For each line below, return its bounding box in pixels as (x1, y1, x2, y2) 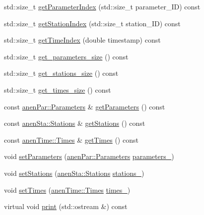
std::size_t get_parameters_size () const (4, 51, 129, 61)
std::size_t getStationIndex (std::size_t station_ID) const (4, 18, 181, 28)
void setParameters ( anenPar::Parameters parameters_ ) (4, 151, 174, 161)
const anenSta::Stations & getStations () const (4, 118, 145, 128)
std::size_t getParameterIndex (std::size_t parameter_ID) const (4, 1, 201, 11)
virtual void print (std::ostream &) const (4, 201, 128, 212)
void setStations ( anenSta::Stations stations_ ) (4, 167, 144, 178)
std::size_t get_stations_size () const (4, 68, 119, 78)
